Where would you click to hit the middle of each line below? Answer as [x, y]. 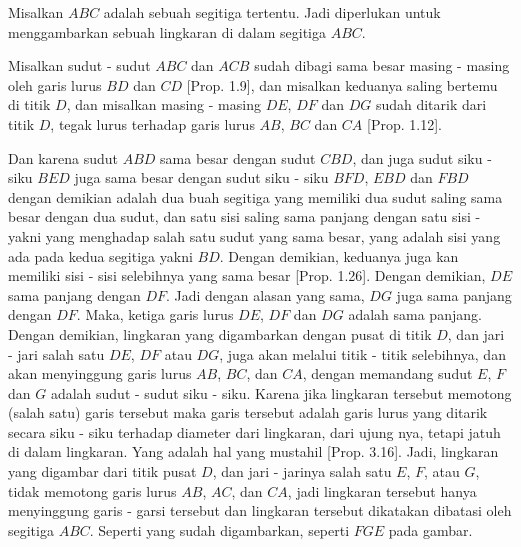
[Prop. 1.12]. [404, 123]
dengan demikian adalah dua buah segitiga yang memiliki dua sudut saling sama [255, 196]
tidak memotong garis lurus [92, 490]
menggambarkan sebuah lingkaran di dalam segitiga [167, 31]
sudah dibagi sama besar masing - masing [382, 65]
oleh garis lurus [55, 84]
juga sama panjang [454, 294]
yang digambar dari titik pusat [102, 471]
